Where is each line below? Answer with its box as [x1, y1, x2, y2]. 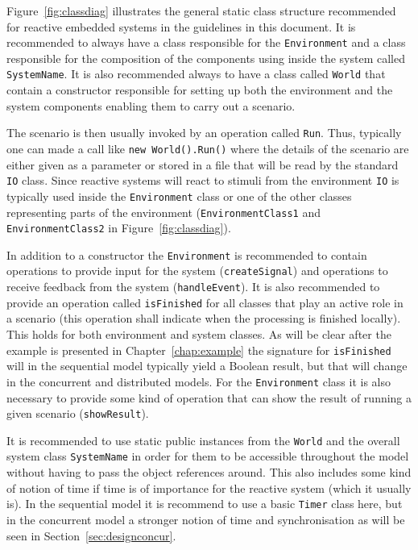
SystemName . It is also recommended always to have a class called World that [6, 65, 386, 82]
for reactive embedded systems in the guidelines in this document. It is [6, 18, 356, 35]
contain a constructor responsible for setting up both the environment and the [6, 81, 393, 98]
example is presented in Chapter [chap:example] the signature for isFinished [6, 341, 391, 358]
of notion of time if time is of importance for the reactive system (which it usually [6, 479, 412, 496]
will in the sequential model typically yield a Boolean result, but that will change [6, 357, 408, 374]
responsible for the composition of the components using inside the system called [6, 49, 405, 66]
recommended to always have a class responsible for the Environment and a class [6, 34, 406, 51]
